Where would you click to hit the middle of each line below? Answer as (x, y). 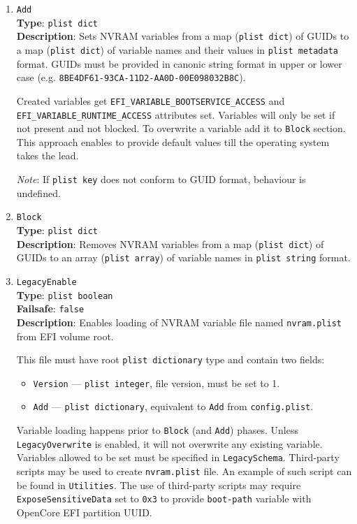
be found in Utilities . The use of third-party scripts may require (159, 485)
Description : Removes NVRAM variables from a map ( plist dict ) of (170, 243)
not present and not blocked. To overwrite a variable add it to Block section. (181, 128)
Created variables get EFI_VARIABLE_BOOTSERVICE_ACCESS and (151, 100)
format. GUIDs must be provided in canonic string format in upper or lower (179, 63)
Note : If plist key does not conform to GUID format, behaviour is (161, 179)
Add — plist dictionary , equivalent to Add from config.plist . (173, 406)
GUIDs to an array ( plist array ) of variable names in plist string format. (183, 257)
